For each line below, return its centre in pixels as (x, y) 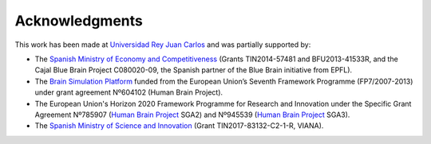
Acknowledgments (79, 21)
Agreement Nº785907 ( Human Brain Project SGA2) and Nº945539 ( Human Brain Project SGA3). (192, 115)
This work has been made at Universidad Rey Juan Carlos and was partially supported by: (163, 45)
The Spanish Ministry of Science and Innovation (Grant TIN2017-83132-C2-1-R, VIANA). (179, 126)
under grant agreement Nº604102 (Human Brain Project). (129, 92)
